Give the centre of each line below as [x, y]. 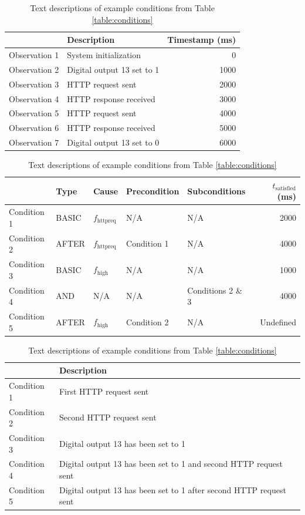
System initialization [104, 55]
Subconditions [216, 191]
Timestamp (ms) [202, 40]
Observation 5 [34, 113]
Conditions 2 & [215, 290]
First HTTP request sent [104, 391]
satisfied [286, 189]
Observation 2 [34, 69]
